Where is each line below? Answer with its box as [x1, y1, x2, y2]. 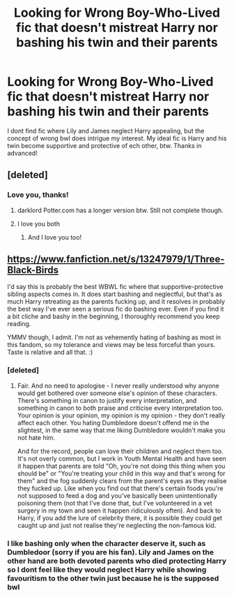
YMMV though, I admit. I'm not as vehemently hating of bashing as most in [7, 333, 221, 341]
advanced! [7, 149, 38, 157]
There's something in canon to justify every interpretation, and [17, 396, 197, 404]
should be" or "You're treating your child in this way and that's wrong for [17, 469, 226, 478]
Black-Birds [7, 264, 59, 277]
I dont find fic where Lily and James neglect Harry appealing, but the [7, 126, 205, 135]
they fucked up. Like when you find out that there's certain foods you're [17, 484, 224, 492]
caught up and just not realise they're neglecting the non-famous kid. [17, 521, 217, 529]
